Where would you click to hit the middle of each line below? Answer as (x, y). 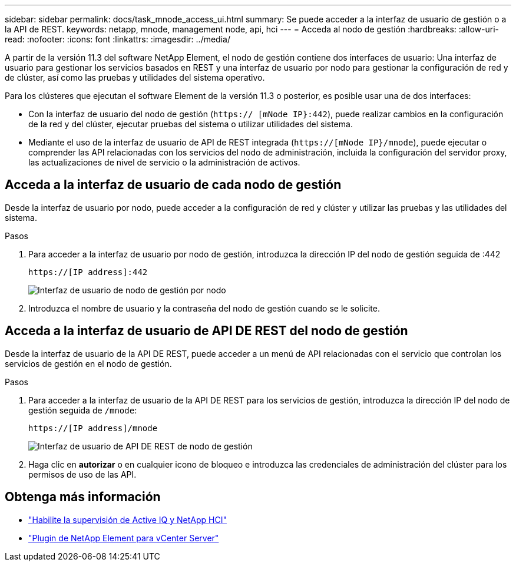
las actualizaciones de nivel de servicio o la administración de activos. (164, 162)
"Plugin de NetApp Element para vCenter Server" (124, 538)
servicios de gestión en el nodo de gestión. (88, 363)
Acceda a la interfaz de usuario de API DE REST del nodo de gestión (206, 331)
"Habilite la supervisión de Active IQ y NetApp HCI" (128, 519)
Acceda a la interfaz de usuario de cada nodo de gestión (173, 185)
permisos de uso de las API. (82, 474)
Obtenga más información (83, 497)
